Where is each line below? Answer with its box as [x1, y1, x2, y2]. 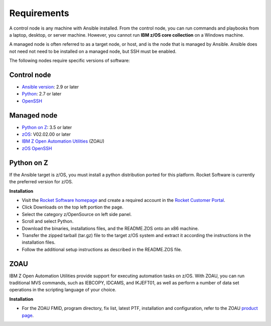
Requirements [9, 8, 70, 19]
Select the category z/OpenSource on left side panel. [22, 211, 132, 217]
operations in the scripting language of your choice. [9, 287, 116, 293]
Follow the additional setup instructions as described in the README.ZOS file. [22, 246, 182, 252]
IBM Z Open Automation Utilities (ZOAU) [22, 138, 105, 144]
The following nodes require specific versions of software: [9, 58, 130, 64]
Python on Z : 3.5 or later [22, 124, 72, 130]
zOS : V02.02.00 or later [22, 131, 71, 138]
